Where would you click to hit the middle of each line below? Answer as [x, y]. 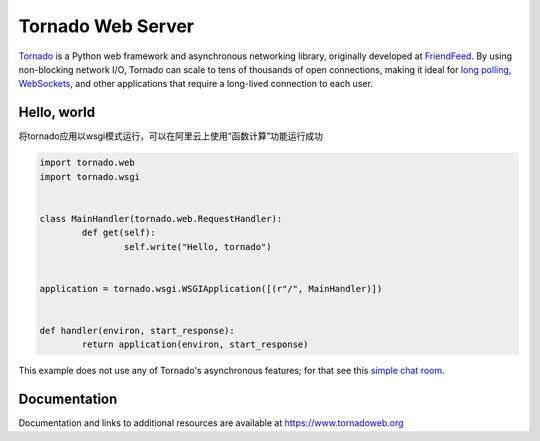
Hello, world [57, 112]
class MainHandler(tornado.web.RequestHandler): [161, 218]
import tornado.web [87, 163]
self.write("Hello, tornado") [197, 246]
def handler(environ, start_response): [137, 330]
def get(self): [119, 233]
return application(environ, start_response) [195, 344]
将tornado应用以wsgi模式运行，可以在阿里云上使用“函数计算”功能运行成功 [171, 136]
